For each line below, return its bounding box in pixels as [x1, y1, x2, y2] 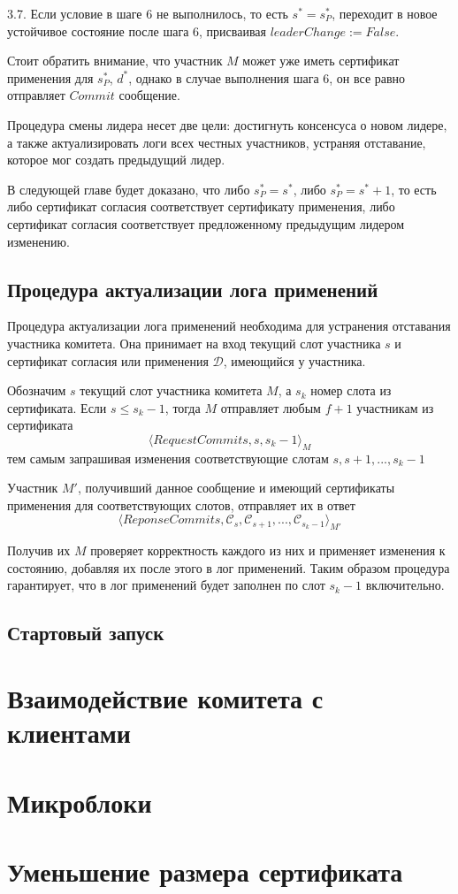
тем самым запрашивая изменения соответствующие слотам [7, 448, 329, 467]
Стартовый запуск [7, 619, 164, 646]
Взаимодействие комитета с [7, 680, 324, 716]
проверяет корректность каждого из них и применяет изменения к [90, 541, 446, 560]
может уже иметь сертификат [242, 51, 400, 70]
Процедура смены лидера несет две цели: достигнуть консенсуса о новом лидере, [7, 115, 447, 134]
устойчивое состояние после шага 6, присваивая [7, 21, 266, 40]
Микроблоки [7, 783, 152, 820]
